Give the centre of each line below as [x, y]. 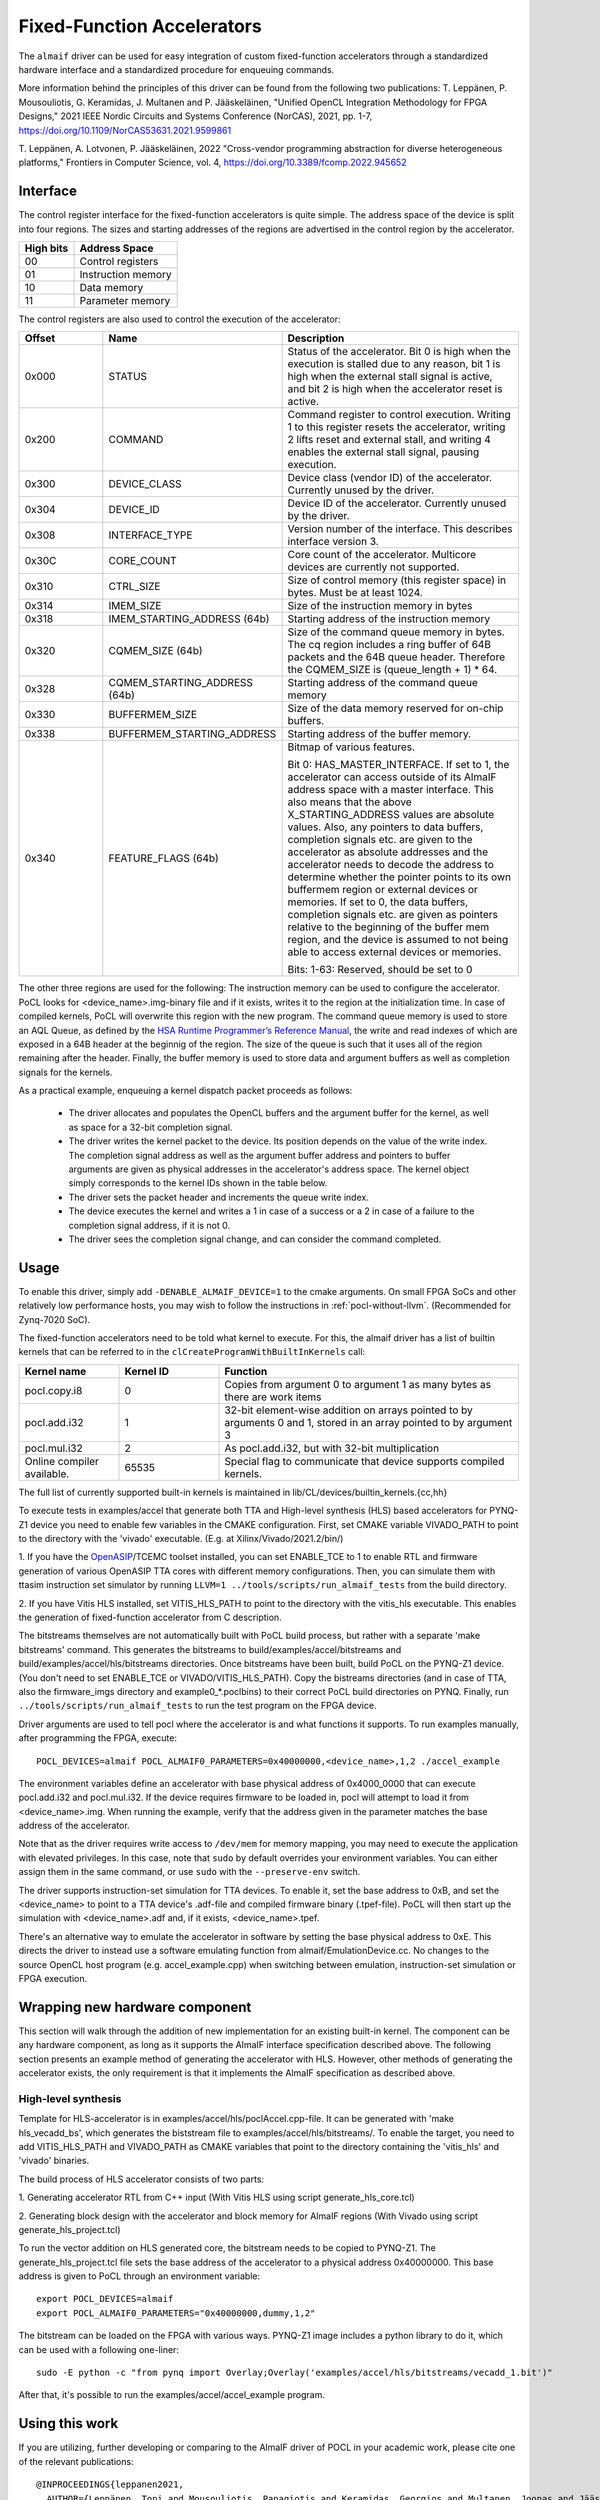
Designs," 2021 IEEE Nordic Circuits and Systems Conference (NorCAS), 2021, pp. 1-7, [195, 116]
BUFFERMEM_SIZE [153, 715]
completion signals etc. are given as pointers [393, 915]
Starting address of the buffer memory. [379, 734]
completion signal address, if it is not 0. [149, 1225]
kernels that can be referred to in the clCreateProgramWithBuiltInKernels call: [191, 1352]
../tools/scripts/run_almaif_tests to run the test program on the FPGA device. [197, 1706]
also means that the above [349, 802]
